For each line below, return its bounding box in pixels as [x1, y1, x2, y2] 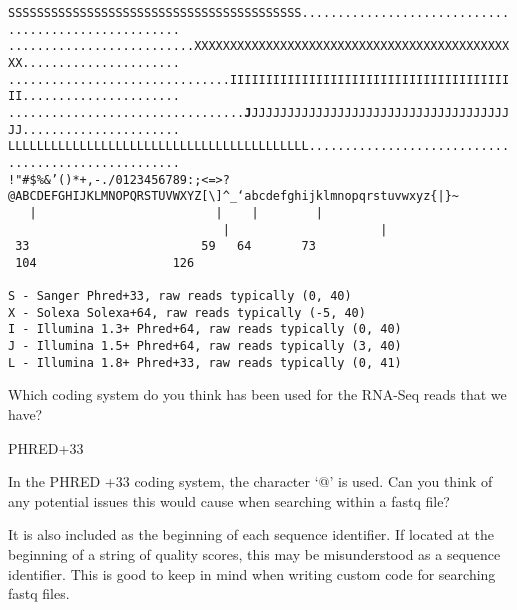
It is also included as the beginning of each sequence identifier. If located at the [8, 524, 495, 545]
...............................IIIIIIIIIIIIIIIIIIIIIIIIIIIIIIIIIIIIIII [8, 72, 510, 87]
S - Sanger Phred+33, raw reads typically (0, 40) [8, 289, 352, 304]
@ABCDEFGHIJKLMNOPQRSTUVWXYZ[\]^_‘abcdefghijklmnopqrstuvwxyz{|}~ [8, 189, 460, 204]
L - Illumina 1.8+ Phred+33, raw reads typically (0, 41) [8, 355, 402, 370]
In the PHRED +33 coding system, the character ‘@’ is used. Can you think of [8, 471, 493, 492]
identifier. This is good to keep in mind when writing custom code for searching [8, 563, 496, 584]
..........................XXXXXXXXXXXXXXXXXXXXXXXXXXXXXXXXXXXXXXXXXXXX [8, 39, 510, 54]
